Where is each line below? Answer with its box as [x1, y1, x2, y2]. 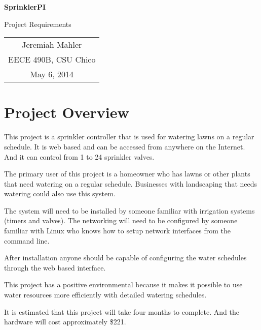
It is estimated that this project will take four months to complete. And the [4, 306, 239, 317]
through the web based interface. [4, 262, 106, 273]
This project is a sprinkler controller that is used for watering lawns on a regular [4, 131, 254, 142]
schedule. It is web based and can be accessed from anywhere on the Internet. [4, 141, 245, 152]
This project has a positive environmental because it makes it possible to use [4, 279, 243, 290]
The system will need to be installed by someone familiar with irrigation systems [4, 205, 255, 216]
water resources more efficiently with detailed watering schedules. [4, 289, 207, 300]
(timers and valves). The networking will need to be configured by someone [4, 215, 238, 226]
